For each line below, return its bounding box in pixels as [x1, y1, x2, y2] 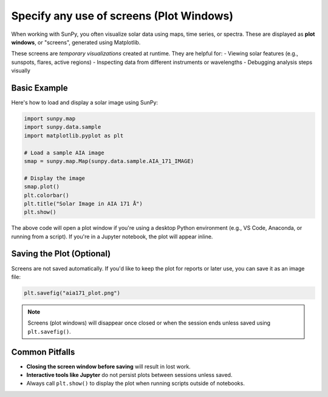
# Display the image [24, 174, 85, 182]
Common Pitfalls [11, 347, 75, 357]
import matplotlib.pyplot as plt [24, 132, 124, 139]
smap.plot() [24, 183, 60, 190]
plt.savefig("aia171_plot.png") [24, 289, 121, 296]
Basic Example [11, 83, 68, 93]
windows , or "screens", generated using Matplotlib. [11, 38, 141, 46]
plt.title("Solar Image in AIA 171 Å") [24, 200, 143, 207]
